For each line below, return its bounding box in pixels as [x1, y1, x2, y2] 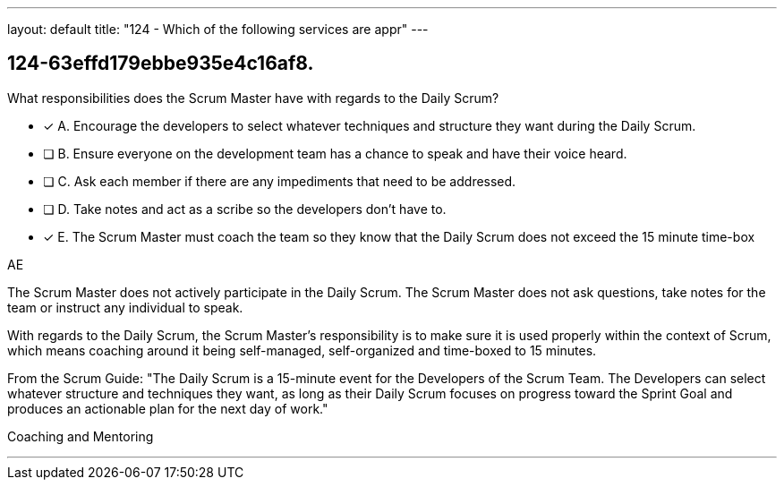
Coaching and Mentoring [7, 428, 154, 444]
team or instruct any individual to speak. [7, 299, 243, 315]
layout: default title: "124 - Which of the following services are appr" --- [7, 21, 429, 37]
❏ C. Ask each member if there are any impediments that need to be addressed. [43, 173, 516, 189]
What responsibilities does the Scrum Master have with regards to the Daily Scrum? [7, 90, 499, 106]
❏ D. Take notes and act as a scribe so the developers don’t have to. [43, 201, 447, 217]
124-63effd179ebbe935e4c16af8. [7, 52, 314, 75]
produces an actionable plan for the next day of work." [7, 400, 328, 416]
